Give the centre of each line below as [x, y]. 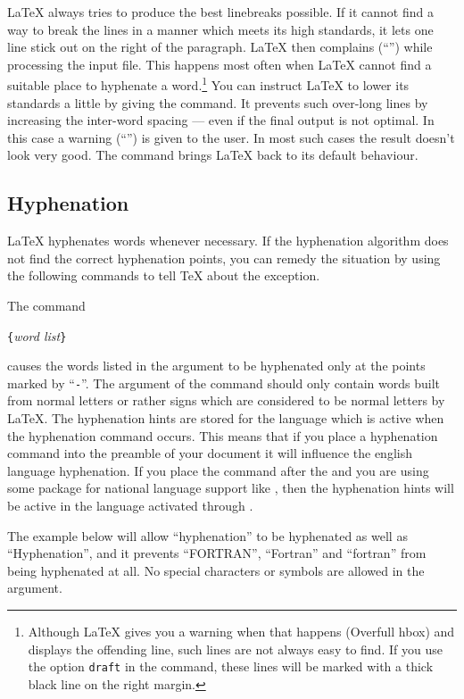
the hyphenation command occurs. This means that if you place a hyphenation [223, 435]
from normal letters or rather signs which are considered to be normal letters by [226, 400]
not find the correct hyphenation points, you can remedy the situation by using [224, 258]
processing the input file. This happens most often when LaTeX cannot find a [220, 64]
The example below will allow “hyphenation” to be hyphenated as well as [207, 535]
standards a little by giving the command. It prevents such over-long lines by [218, 102]
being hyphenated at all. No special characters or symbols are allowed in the [216, 570]
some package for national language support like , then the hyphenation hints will [231, 488]
